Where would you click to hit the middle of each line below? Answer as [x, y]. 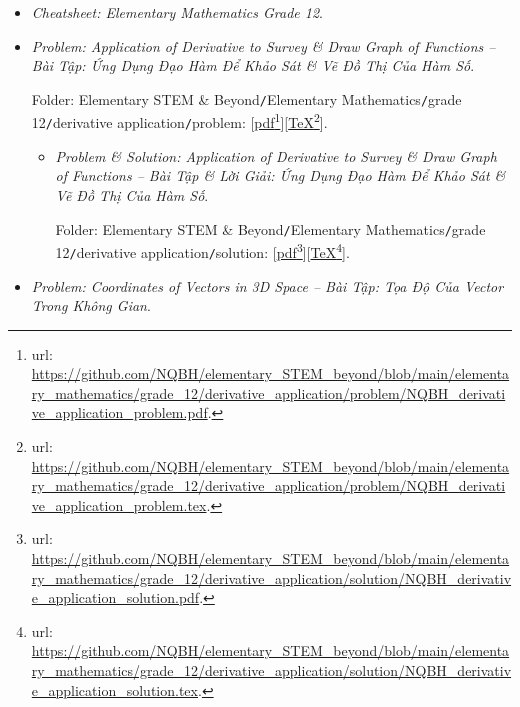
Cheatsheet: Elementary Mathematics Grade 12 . [177, 12]
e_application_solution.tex [114, 689]
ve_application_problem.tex [119, 504]
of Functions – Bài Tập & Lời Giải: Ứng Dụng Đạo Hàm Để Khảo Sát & [280, 175]
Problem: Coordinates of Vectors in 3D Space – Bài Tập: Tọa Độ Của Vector [267, 285]
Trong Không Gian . [91, 305]
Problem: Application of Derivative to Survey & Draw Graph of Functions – [263, 45]
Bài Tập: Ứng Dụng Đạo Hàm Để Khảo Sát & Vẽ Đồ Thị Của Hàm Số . [253, 65]
